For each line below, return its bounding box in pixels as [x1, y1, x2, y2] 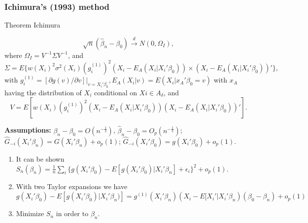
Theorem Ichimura [4, 20, 61, 30]
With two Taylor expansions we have [16, 181, 128, 191]
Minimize [16, 208, 44, 219]
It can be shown [16, 153, 65, 164]
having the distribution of [4, 87, 82, 97]
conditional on [94, 87, 137, 97]
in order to [56, 208, 89, 219]
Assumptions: [4, 125, 51, 135]
